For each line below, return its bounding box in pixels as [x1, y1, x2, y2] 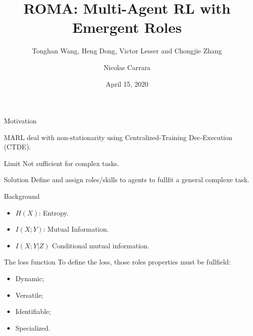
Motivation [4, 116, 37, 126]
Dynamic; [15, 273, 44, 284]
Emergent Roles [72, 17, 182, 37]
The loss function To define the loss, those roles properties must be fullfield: [4, 257, 231, 267]
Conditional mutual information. [52, 240, 149, 250]
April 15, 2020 [105, 78, 148, 89]
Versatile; [15, 289, 43, 300]
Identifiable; [15, 306, 51, 316]
